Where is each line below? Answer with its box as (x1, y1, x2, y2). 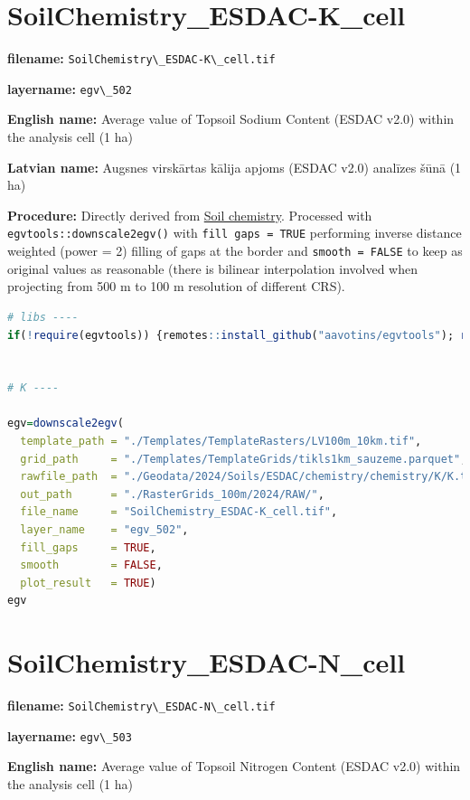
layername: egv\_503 (7, 726, 132, 745)
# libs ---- (7, 310, 79, 324)
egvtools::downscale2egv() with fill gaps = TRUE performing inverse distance (7, 223, 462, 242)
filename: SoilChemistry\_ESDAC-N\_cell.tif (7, 696, 276, 715)
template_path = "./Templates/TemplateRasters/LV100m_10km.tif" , (20, 435, 422, 448)
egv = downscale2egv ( (7, 417, 124, 430)
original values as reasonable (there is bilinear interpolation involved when (7, 259, 418, 278)
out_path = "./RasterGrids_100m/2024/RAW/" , (20, 487, 324, 501)
